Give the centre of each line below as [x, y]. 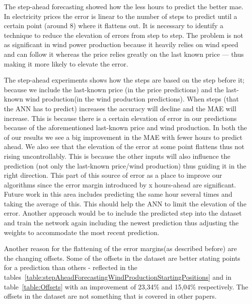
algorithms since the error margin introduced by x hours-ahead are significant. [120, 184]
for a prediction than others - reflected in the [71, 267]
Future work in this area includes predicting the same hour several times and [118, 194]
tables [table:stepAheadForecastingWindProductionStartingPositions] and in [118, 277]
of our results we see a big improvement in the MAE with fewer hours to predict [123, 137]
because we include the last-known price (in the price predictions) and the [114, 89]
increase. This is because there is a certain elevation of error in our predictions [120, 118]
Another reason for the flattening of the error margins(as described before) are [120, 248]
